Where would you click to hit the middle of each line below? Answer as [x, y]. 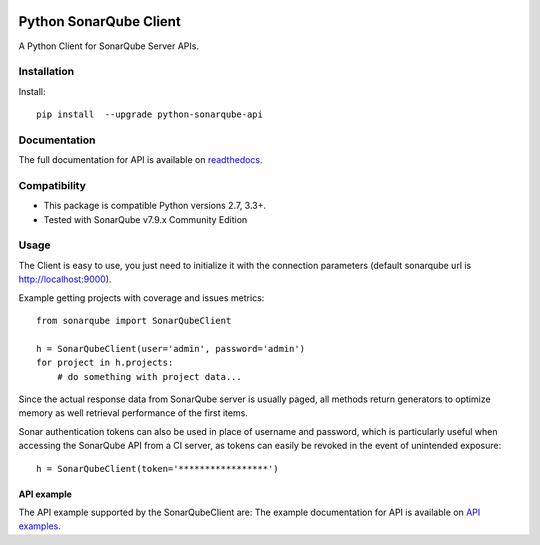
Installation [46, 72]
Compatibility [52, 185]
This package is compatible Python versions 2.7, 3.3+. [155, 206]
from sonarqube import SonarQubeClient [134, 321]
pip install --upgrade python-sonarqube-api [150, 114]
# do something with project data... [149, 376]
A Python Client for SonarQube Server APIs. [109, 46]
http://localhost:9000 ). [65, 279]
